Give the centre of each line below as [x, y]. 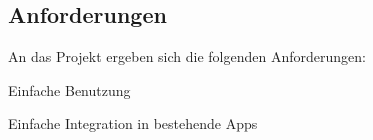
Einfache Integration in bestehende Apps [133, 123]
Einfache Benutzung [69, 89]
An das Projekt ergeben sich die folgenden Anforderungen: [187, 56]
